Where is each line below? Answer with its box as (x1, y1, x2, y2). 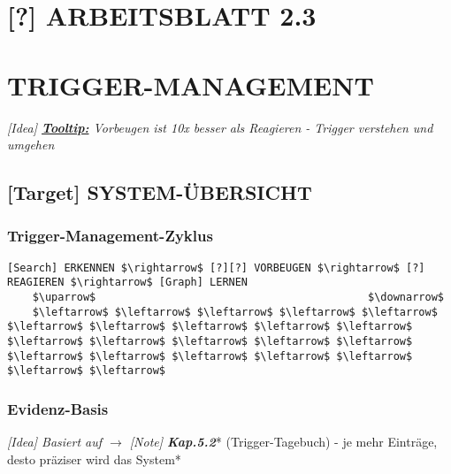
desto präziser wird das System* (7, 449, 181, 468)
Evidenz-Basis (7, 397, 109, 419)
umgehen (7, 135, 55, 154)
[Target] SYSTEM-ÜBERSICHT (7, 179, 312, 206)
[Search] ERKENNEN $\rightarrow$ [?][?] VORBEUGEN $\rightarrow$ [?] (7, 261, 425, 274)
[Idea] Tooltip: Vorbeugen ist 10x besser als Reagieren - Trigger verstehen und (7, 118, 433, 136)
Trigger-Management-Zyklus (7, 225, 213, 247)
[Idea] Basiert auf (7, 432, 103, 451)
